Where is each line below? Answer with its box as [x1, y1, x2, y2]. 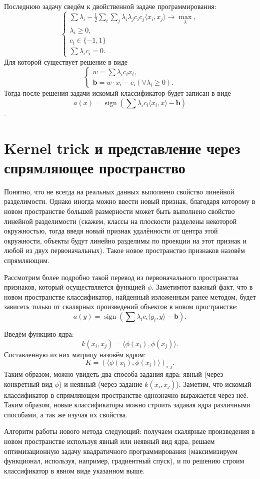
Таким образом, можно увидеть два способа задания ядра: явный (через [4, 368, 223, 379]
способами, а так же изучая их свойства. [4, 409, 128, 419]
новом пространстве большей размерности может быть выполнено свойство [4, 206, 235, 216]
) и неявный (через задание [59, 378, 142, 389]
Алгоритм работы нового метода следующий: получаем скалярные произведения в [4, 426, 255, 436]
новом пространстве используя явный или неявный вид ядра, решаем [4, 435, 215, 446]
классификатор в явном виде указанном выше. [4, 465, 145, 475]
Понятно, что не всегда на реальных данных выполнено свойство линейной [4, 186, 234, 196]
